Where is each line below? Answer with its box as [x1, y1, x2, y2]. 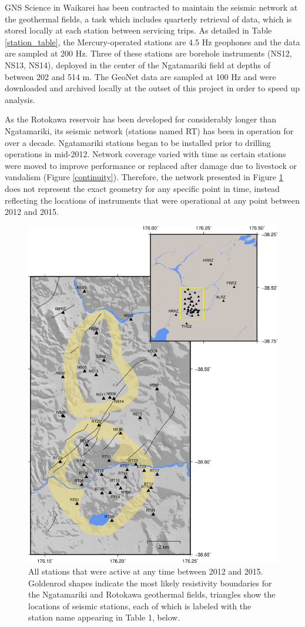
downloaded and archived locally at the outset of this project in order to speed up [5, 82, 300, 94]
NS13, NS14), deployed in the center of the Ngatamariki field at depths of [5, 58, 271, 71]
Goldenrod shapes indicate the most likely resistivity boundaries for [28, 576, 272, 589]
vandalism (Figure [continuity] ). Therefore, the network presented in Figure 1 [5, 171, 283, 183]
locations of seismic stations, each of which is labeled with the [28, 599, 252, 612]
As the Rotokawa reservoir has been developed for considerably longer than [5, 113, 276, 125]
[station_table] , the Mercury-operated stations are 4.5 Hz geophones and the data [5, 35, 300, 48]
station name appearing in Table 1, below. [28, 611, 180, 623]
